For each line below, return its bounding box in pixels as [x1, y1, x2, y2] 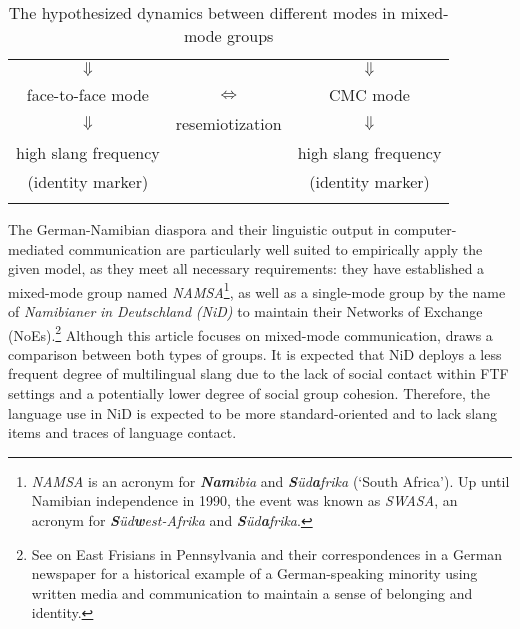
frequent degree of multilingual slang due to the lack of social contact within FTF [8, 363, 509, 384]
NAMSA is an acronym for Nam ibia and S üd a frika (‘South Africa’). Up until [31, 470, 510, 491]
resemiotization [175, 112, 282, 135]
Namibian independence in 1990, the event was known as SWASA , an [31, 490, 458, 511]
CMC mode [329, 83, 410, 106]
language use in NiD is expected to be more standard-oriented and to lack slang [8, 402, 498, 423]
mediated [8, 238, 64, 259]
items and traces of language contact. [8, 422, 237, 443]
